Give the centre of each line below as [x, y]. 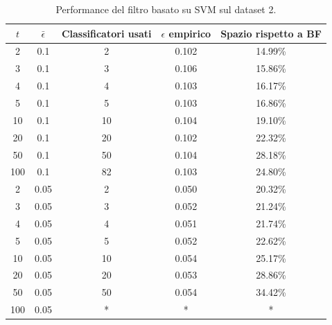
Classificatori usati [106, 33]
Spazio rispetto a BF [271, 33]
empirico [190, 33]
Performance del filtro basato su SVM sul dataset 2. [166, 9]
